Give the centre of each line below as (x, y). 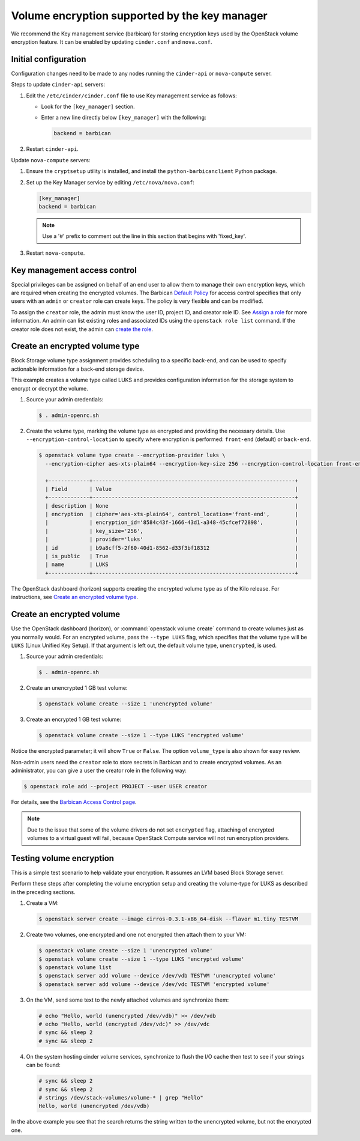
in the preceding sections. (43, 892)
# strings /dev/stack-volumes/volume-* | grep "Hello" (121, 1097)
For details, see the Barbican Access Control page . (74, 802)
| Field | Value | (172, 489)
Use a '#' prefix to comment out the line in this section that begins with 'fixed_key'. (144, 236)
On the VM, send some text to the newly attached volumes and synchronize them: (127, 1000)
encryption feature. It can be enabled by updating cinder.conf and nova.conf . (112, 41)
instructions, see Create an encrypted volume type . (74, 597)
